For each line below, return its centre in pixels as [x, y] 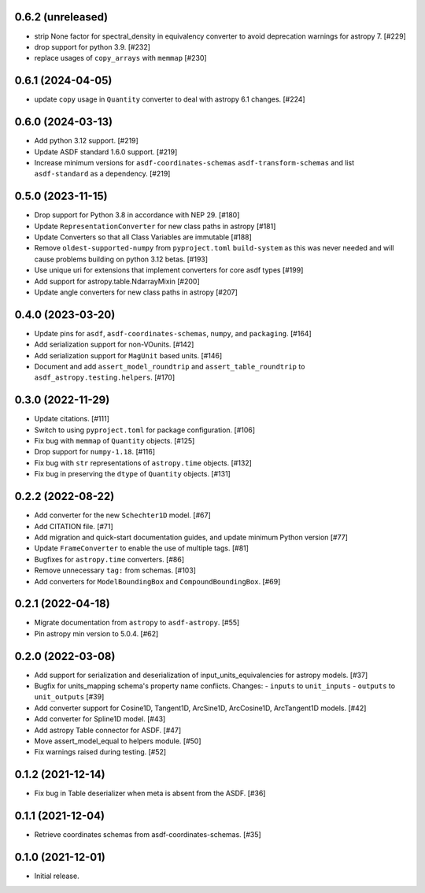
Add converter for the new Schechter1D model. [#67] [123, 515]
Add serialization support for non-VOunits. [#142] [114, 345]
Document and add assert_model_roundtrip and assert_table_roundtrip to [170, 367]
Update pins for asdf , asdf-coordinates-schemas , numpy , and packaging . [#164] [173, 333]
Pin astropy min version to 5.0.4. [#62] [96, 633]
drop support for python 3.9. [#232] [92, 46]
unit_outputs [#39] [69, 697]
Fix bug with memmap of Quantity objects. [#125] [115, 441]
